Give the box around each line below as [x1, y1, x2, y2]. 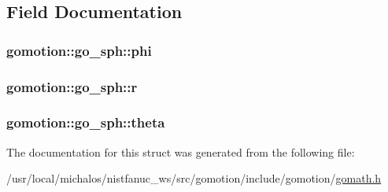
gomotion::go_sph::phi [6, 40, 152, 60]
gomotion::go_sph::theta [6, 113, 165, 132]
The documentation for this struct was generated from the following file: [6, 143, 355, 160]
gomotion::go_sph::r [6, 76, 138, 96]
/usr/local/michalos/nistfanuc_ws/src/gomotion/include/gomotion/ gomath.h [6, 170, 382, 186]
